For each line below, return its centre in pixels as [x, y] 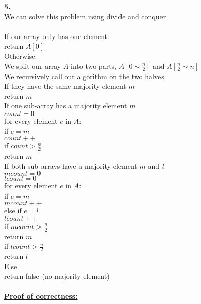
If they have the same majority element [65, 86]
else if [13, 211]
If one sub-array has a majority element [66, 106]
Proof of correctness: [41, 296]
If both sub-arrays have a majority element [71, 165]
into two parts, [94, 66]
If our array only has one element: [57, 36]
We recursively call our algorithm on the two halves [84, 76]
